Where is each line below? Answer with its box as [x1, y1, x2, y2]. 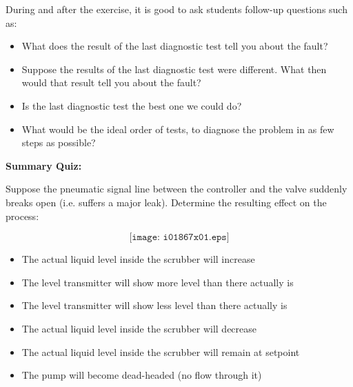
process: [6, 208, 39, 223]
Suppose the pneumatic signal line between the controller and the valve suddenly [6, 181, 347, 196]
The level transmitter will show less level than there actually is [21, 298, 288, 312]
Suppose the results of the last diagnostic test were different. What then [21, 61, 327, 76]
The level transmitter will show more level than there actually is [21, 275, 294, 289]
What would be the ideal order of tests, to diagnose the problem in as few [21, 121, 334, 136]
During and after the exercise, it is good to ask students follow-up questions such [6, 2, 347, 16]
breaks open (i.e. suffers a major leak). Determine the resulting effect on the [6, 195, 327, 209]
